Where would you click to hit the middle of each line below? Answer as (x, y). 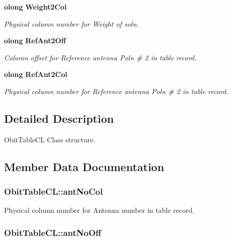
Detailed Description (59, 118)
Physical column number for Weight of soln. (71, 23)
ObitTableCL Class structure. (50, 139)
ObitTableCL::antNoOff (53, 232)
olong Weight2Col (35, 7)
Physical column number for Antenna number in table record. (99, 210)
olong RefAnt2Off (35, 41)
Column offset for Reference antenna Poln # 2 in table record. (100, 57)
